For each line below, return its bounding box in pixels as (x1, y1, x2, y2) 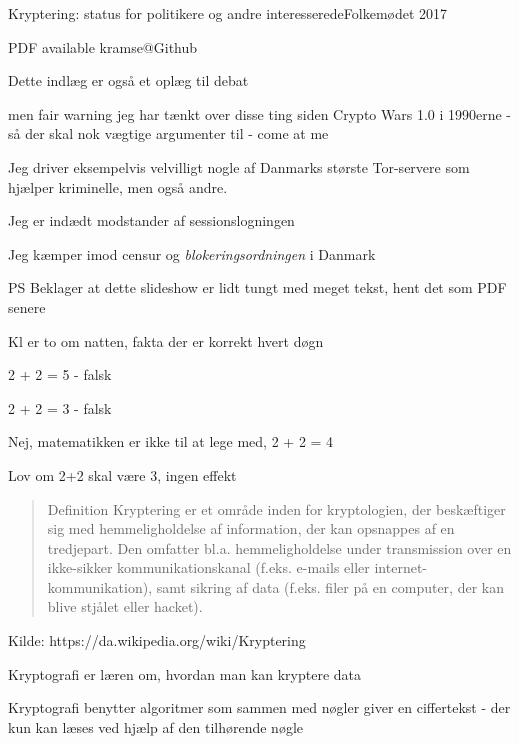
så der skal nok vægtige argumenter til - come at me (8, 123, 329, 144)
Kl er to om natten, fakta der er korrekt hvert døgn (8, 330, 324, 351)
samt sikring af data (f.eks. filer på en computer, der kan (156, 576, 504, 597)
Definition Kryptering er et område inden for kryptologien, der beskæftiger (47, 498, 506, 519)
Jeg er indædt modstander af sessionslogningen (8, 210, 295, 231)
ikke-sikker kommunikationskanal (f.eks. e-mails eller (47, 557, 370, 578)
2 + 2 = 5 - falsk (8, 364, 112, 385)
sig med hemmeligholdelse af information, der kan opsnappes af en (47, 518, 455, 539)
